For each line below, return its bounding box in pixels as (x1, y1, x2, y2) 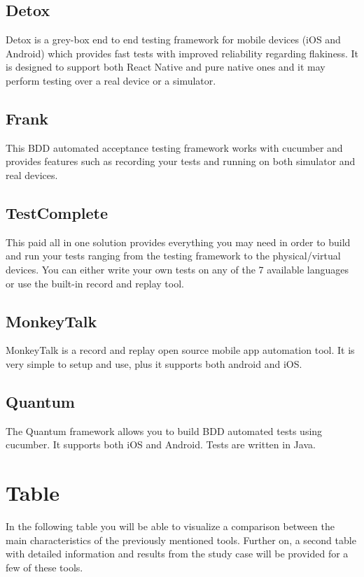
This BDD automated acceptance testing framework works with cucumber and (6, 140, 343, 155)
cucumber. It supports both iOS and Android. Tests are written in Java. (6, 437, 316, 452)
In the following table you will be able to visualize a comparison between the (6, 519, 335, 534)
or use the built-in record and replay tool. (6, 276, 184, 290)
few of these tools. (6, 560, 83, 574)
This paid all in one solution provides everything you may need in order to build (6, 234, 351, 249)
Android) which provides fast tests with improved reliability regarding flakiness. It (6, 45, 358, 60)
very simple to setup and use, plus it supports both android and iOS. (6, 356, 302, 371)
